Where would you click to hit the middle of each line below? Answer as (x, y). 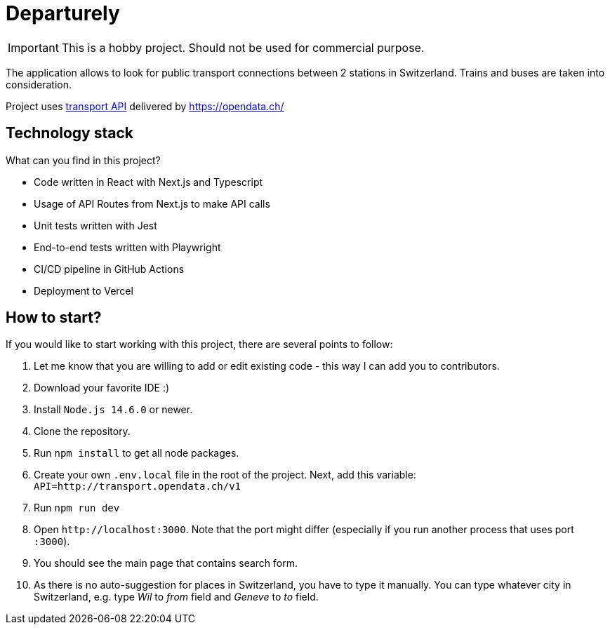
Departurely (63, 13)
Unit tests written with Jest (95, 225)
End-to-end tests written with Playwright (127, 247)
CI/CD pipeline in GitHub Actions (109, 269)
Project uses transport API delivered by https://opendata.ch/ (145, 106)
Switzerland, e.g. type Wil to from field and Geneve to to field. (176, 597)
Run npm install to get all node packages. (137, 453)
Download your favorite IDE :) (102, 388)
